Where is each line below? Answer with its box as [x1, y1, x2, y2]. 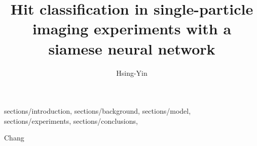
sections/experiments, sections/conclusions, [4, 115, 138, 126]
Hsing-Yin [116, 67, 148, 78]
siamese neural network [48, 38, 215, 59]
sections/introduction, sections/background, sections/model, [4, 106, 191, 116]
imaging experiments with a [32, 18, 232, 39]
